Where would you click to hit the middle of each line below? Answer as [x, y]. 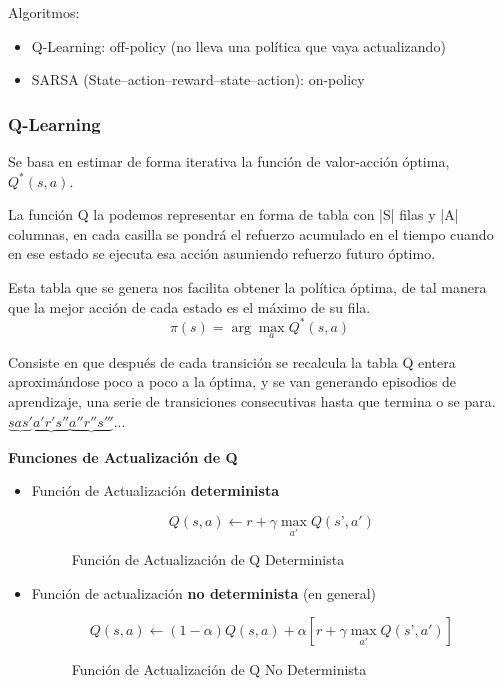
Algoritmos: [44, 12]
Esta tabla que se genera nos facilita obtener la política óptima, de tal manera [247, 286]
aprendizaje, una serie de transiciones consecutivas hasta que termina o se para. [252, 401]
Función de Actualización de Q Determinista [208, 559]
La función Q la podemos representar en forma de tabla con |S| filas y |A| [233, 214]
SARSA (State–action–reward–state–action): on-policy [198, 79]
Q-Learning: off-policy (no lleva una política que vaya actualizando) [238, 45]
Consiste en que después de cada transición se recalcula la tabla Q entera [232, 361]
